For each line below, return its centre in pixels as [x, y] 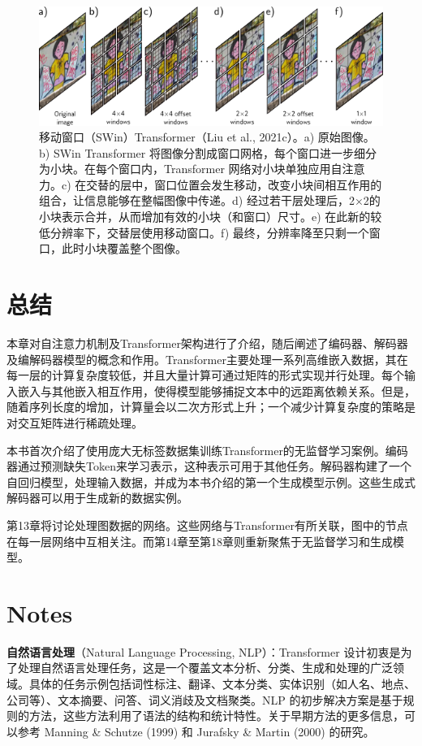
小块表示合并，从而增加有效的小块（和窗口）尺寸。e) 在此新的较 [211, 217]
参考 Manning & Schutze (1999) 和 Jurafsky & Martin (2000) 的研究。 [196, 731]
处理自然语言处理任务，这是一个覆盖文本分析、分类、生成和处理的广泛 [205, 668]
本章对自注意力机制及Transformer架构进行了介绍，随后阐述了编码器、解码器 [207, 343]
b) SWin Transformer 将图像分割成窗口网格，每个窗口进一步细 [202, 152]
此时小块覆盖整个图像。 [124, 248]
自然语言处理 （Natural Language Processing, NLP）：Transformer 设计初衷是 [204, 651]
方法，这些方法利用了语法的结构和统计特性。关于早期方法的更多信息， [216, 716]
